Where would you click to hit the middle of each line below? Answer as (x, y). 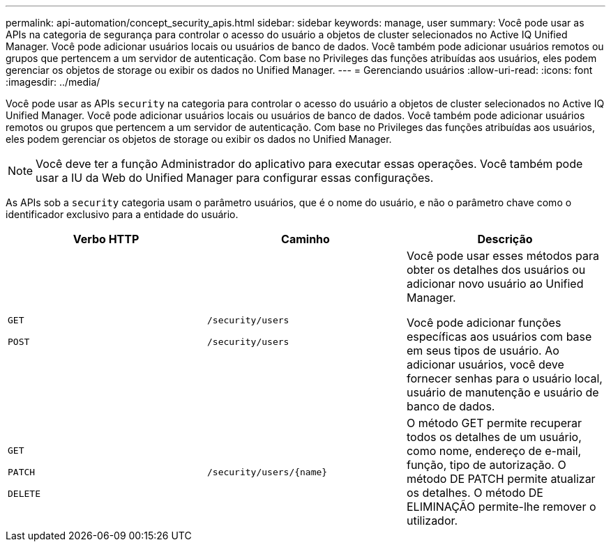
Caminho (305, 239)
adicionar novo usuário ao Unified (495, 284)
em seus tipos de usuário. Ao (483, 350)
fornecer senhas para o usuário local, (504, 378)
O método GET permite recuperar (494, 423)
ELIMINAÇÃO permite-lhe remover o (501, 507)
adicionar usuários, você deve (485, 364)
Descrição (505, 239)
